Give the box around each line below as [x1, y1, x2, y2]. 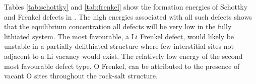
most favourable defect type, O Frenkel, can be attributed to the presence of [4, 60, 240, 71]
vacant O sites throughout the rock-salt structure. [4, 70, 158, 81]
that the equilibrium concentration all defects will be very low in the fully [4, 21, 232, 32]
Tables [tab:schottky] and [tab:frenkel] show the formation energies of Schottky [4, 2, 248, 12]
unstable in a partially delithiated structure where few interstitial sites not [4, 41, 234, 51]
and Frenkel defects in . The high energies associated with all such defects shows [4, 11, 252, 22]
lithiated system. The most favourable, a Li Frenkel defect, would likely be [4, 31, 234, 41]
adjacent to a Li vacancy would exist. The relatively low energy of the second [4, 50, 243, 61]
